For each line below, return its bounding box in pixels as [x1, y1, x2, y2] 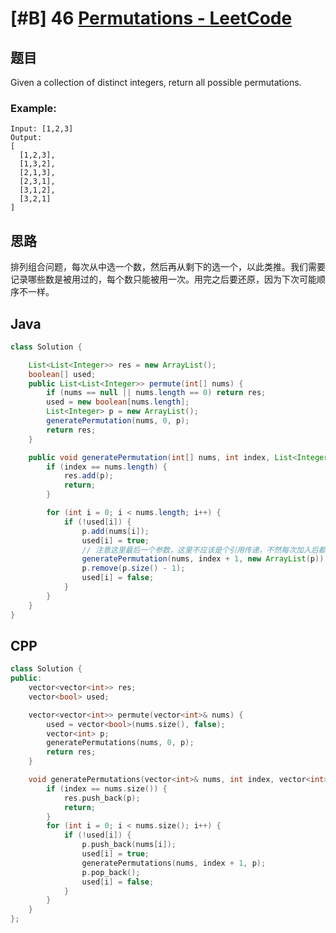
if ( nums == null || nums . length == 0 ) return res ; [46, 388, 267, 398]
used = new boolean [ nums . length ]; [46, 397, 190, 407]
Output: [10, 133, 43, 143]
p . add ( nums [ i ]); [81, 526, 150, 536]
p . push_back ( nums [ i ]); [81, 840, 177, 850]
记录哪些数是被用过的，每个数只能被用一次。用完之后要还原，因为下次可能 [10, 273, 317, 286]
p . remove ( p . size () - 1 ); [81, 563, 186, 574]
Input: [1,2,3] [10, 124, 74, 134]
